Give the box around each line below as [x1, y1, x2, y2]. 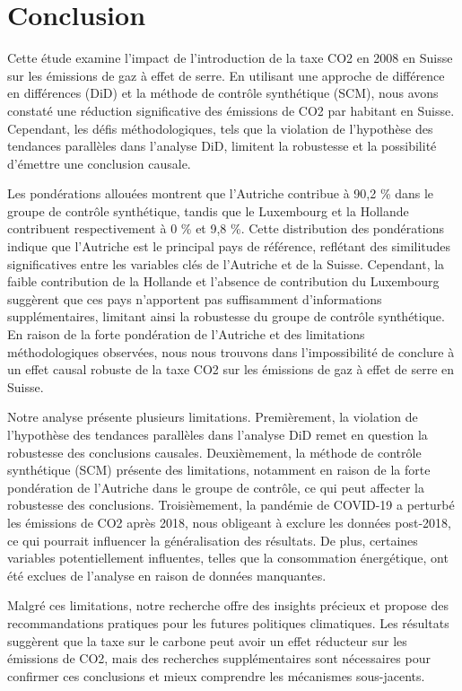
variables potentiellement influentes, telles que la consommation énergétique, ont [7, 548, 449, 567]
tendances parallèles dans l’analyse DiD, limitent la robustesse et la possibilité [7, 136, 437, 155]
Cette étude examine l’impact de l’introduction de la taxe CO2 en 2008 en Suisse [7, 48, 453, 67]
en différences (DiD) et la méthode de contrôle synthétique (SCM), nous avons [7, 83, 439, 102]
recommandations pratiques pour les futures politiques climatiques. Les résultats [7, 613, 449, 632]
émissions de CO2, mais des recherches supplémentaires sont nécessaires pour [7, 649, 431, 668]
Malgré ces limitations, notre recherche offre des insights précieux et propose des [7, 596, 449, 615]
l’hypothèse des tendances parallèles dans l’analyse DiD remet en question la [7, 425, 428, 443]
